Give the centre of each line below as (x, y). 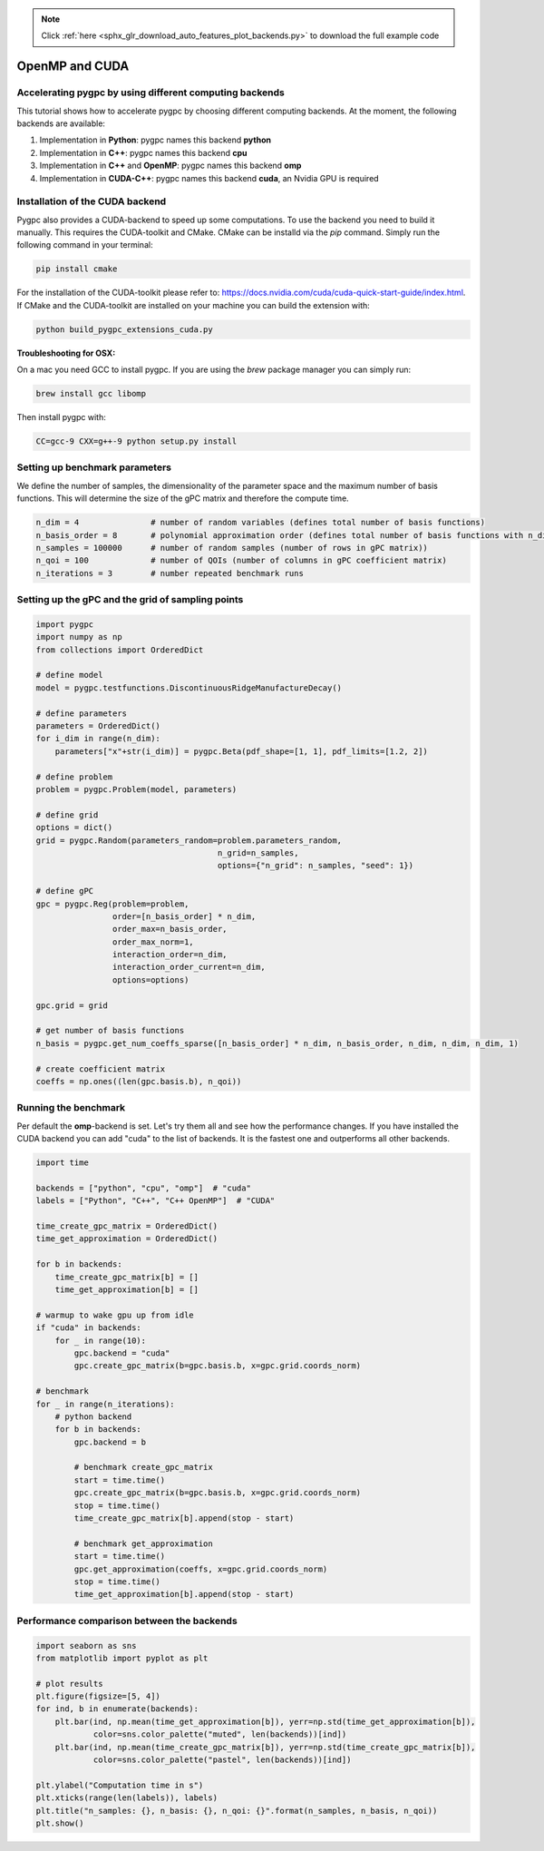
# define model (69, 675)
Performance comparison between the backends (127, 1621)
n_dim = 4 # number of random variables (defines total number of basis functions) (260, 523)
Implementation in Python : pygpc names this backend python (155, 140)
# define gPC (65, 891)
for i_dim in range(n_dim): (98, 739)
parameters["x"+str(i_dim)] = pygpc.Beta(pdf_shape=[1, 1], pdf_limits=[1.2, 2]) (241, 751)
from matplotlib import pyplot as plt (122, 1658)
